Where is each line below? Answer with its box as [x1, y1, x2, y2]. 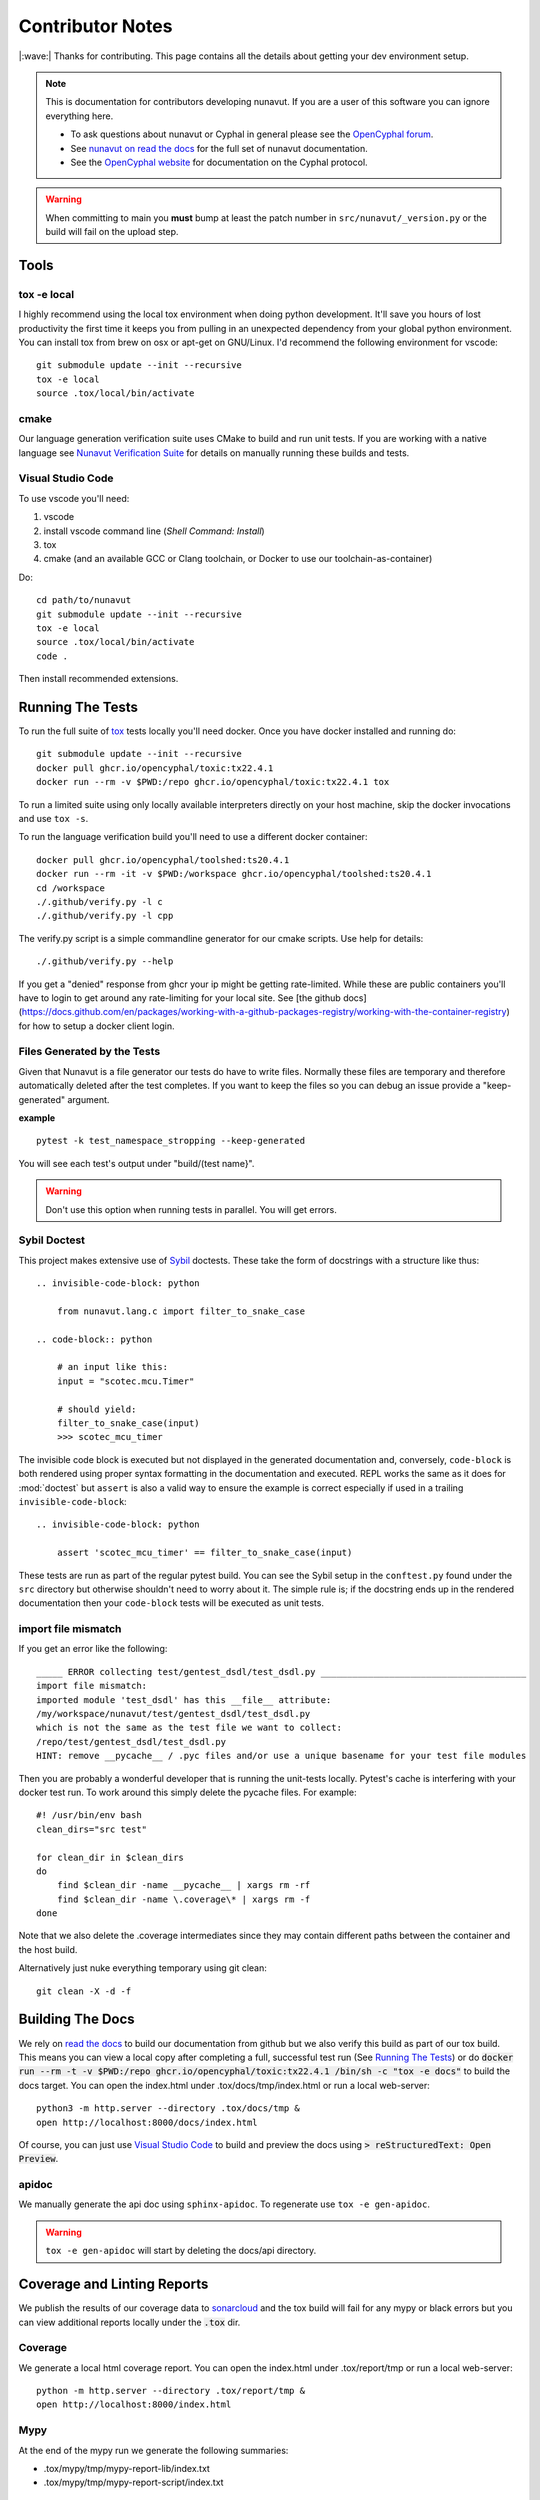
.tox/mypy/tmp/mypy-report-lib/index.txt [43, 2462, 210, 2474]
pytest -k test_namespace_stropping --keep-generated [36, 1135, 305, 1147]
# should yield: [56, 1403, 137, 1415]
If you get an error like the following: [18, 1643, 168, 1655]
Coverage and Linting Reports [18, 2276, 209, 2293]
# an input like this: [56, 1361, 169, 1373]
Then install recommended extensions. [18, 673, 179, 685]
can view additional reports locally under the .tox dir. [18, 2316, 241, 2328]
